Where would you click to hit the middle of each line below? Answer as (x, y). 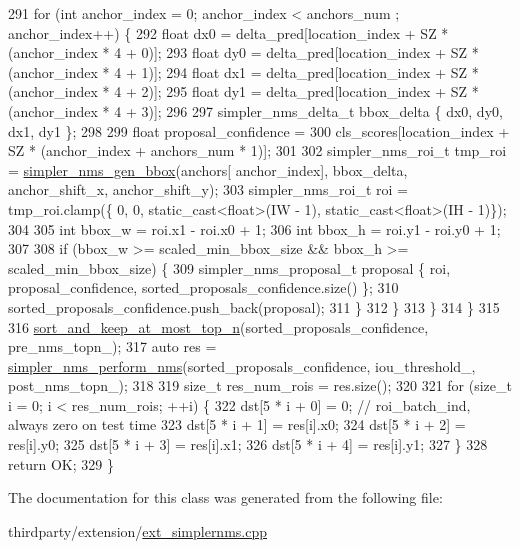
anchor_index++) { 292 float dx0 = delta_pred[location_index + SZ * (228, 32)
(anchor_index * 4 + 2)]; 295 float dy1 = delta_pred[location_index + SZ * (243, 91)
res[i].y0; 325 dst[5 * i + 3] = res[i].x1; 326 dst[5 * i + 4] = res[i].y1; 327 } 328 (248, 444)
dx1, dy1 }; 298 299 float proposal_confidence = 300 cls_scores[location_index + (259, 130)
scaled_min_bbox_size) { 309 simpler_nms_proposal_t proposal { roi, (229, 267)
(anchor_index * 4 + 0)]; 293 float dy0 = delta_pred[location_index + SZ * (243, 52)
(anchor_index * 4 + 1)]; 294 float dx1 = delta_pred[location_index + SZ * (243, 71)
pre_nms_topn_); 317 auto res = (112, 346)
